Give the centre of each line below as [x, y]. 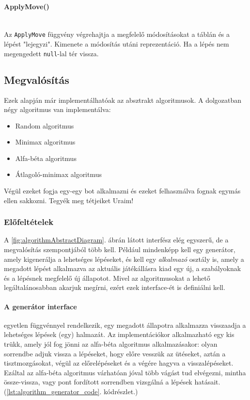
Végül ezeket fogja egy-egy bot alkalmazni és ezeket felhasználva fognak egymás [122, 191]
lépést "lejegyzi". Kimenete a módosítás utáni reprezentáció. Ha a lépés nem [117, 44]
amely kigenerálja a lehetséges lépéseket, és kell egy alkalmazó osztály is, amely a [124, 259]
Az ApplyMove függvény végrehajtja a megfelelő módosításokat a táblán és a [117, 34]
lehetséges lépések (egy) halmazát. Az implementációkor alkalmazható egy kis [119, 334]
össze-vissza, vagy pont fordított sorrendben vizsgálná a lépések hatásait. [112, 382]
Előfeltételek [29, 222]
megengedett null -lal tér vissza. [51, 53]
